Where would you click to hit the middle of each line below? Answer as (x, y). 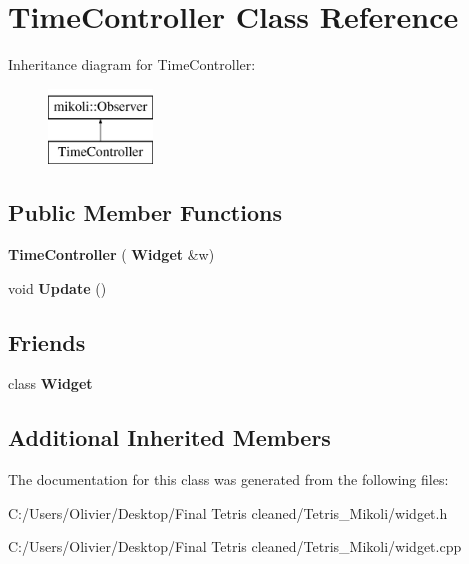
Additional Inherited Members (169, 437)
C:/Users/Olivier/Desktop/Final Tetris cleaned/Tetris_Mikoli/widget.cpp (235, 546)
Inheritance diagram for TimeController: (132, 64)
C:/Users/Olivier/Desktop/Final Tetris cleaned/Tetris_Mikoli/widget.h (228, 512)
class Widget (50, 383)
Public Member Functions (145, 212)
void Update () (57, 287)
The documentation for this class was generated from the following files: (228, 479)
